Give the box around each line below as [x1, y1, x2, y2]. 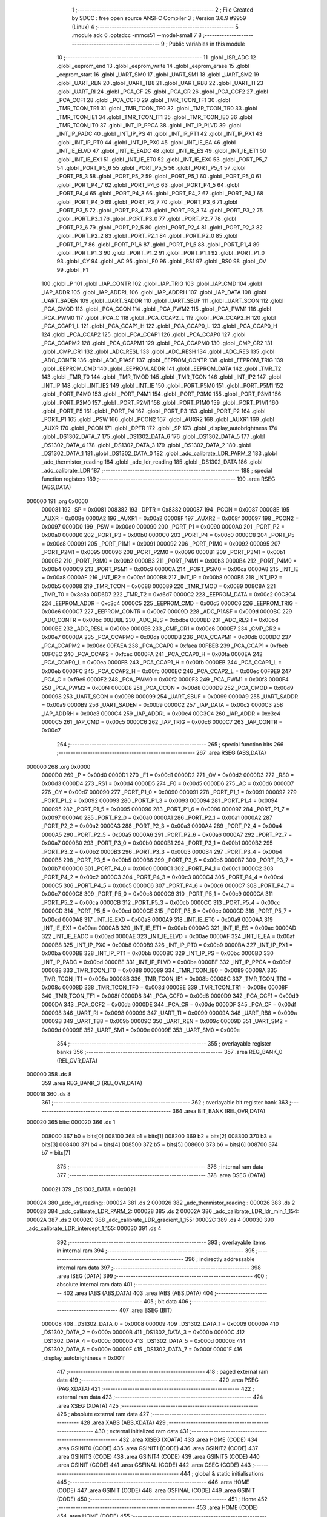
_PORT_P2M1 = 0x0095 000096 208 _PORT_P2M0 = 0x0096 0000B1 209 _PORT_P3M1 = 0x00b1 [41, 549, 286, 556]
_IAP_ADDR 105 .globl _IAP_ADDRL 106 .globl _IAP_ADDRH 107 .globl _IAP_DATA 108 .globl [41, 288, 266, 296]
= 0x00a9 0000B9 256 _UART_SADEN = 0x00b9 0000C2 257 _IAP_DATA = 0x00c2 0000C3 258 [41, 701, 283, 709]
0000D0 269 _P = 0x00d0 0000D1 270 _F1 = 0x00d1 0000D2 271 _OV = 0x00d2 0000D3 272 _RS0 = [41, 771, 294, 779]
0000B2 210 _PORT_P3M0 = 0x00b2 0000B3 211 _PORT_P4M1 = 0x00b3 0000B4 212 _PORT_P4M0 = [41, 557, 297, 564]
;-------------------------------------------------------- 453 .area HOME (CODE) [56, 1504, 259, 1511]
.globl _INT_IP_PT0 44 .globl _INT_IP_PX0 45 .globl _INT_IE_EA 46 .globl [56, 138, 236, 146]
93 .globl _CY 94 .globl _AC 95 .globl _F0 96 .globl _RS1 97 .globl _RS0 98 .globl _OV [56, 258, 266, 265]
